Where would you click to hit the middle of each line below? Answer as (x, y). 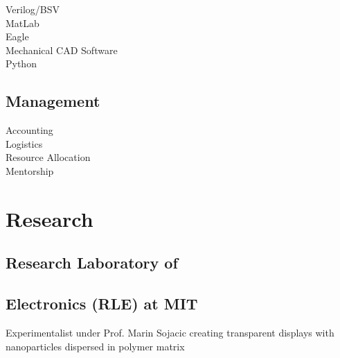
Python (21, 63)
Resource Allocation (48, 157)
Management (53, 101)
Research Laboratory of (92, 263)
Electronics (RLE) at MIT (102, 304)
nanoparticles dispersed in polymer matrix (95, 346)
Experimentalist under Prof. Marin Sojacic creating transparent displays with (170, 332)
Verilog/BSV (33, 9)
